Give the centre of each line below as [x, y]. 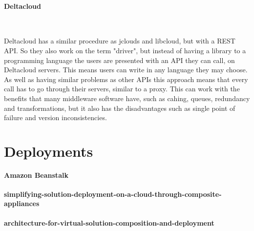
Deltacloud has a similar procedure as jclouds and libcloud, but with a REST [120, 41]
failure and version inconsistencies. [55, 117]
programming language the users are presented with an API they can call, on [119, 60]
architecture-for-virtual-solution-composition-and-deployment [109, 222]
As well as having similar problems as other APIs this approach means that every [126, 79]
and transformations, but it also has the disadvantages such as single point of [120, 108]
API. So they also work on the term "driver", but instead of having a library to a [125, 50]
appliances [22, 203]
